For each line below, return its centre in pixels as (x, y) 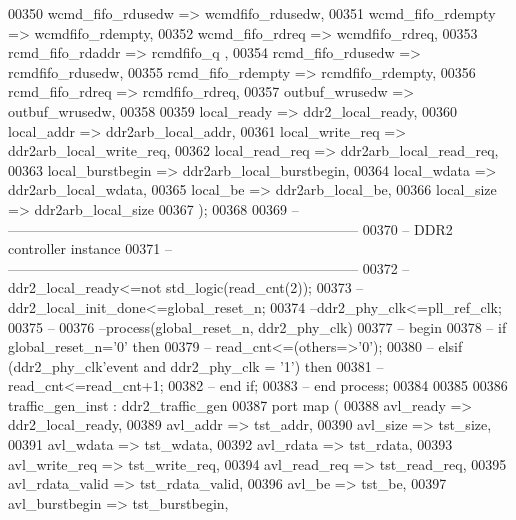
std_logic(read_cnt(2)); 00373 (259, 287)
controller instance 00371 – (90, 248)
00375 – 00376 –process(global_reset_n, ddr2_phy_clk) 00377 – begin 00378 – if (257, 326)
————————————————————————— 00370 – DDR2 (230, 228)
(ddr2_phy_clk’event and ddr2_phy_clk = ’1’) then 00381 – (196, 365)
